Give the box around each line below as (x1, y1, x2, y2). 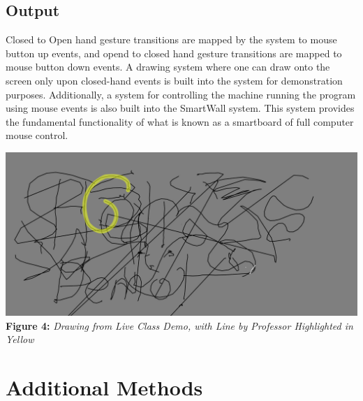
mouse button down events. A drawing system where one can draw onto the (6, 59, 330, 74)
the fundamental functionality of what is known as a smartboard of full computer (6, 114, 354, 129)
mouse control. (6, 128, 68, 143)
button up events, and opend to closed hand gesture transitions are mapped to (6, 45, 342, 60)
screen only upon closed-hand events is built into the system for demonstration (6, 73, 343, 87)
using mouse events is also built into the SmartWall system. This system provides (6, 101, 355, 115)
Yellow (6, 332, 34, 347)
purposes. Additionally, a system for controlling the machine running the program (6, 87, 356, 101)
